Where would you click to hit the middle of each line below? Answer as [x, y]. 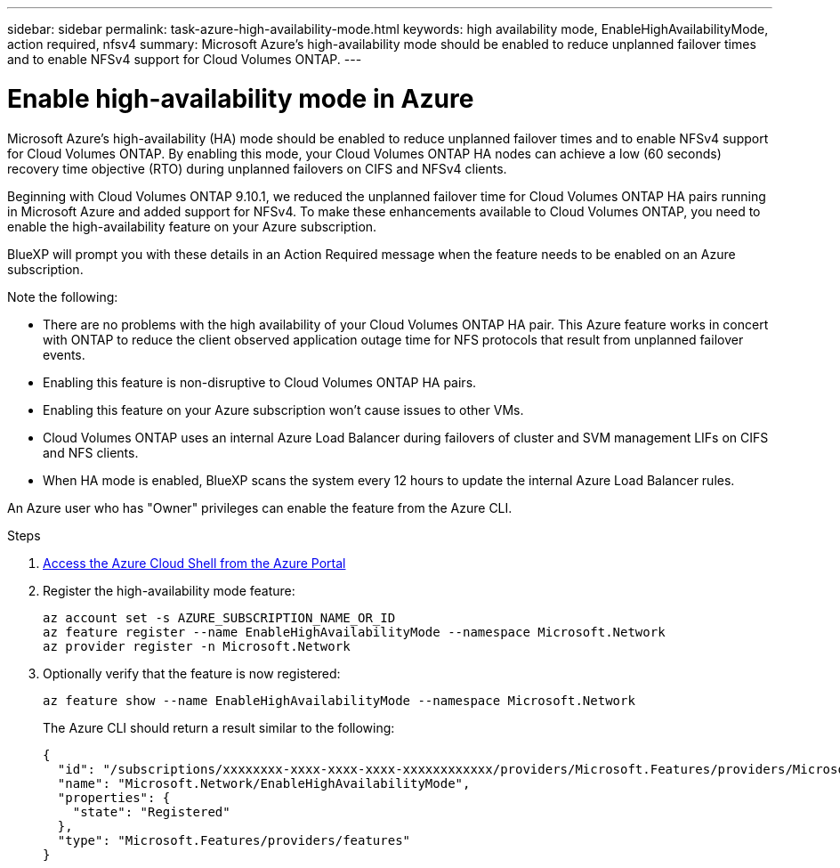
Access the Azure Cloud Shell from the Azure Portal [194, 563]
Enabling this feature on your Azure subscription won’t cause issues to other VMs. [283, 410]
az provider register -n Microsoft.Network [197, 646]
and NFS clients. [91, 452]
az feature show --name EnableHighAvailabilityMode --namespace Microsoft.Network [339, 700]
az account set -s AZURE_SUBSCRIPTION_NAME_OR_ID [219, 617]
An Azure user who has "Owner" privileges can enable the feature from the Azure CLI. [260, 507]
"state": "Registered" [151, 811]
